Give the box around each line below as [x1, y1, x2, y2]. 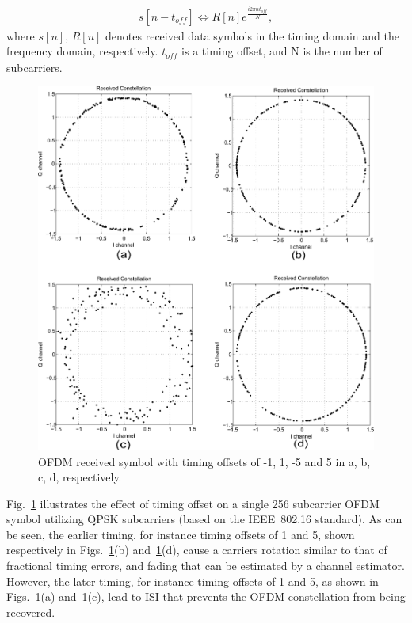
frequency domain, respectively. [6, 43, 158, 59]
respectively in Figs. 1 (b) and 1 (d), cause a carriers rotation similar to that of [6, 541, 387, 558]
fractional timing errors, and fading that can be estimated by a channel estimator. [6, 557, 405, 574]
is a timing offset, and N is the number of [181, 43, 383, 59]
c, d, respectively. [38, 469, 122, 485]
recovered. [6, 603, 55, 620]
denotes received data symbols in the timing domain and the [105, 27, 399, 44]
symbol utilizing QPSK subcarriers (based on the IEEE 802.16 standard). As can [6, 511, 402, 527]
